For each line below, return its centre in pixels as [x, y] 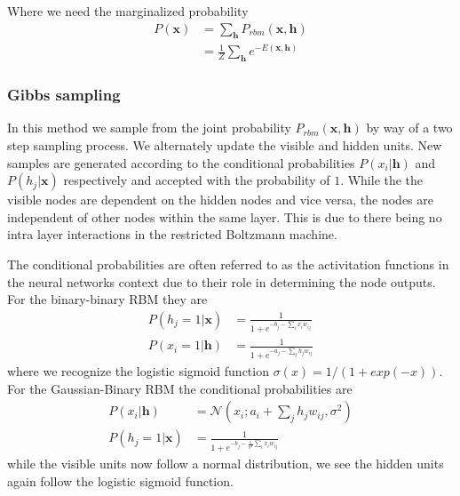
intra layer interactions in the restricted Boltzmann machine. [172, 234]
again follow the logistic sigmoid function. [120, 480]
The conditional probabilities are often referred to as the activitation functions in [228, 264]
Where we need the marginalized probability [128, 11]
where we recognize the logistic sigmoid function [138, 371]
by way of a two [409, 128]
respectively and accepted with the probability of [197, 180]
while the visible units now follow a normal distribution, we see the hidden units [226, 464]
